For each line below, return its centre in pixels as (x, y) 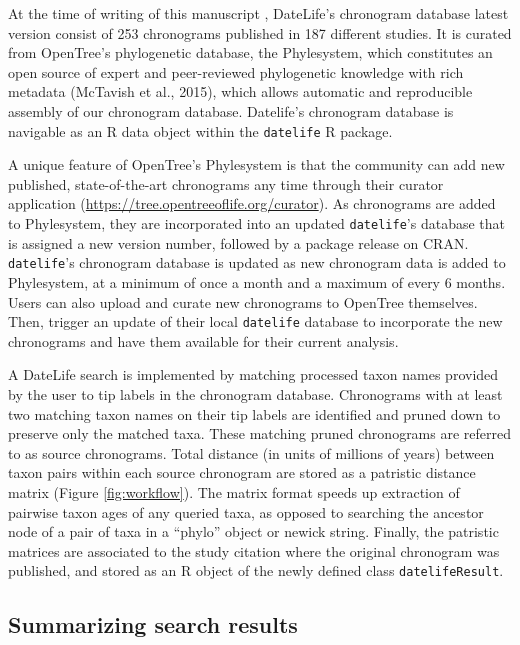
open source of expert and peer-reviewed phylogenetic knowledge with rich (236, 71)
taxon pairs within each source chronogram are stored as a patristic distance (242, 472)
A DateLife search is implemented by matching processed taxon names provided (253, 374)
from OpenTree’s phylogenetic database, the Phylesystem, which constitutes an (250, 52)
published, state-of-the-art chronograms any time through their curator (226, 183)
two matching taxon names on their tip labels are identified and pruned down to (254, 413)
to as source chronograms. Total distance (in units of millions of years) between (251, 452)
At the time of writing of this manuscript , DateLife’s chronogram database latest (258, 13)
